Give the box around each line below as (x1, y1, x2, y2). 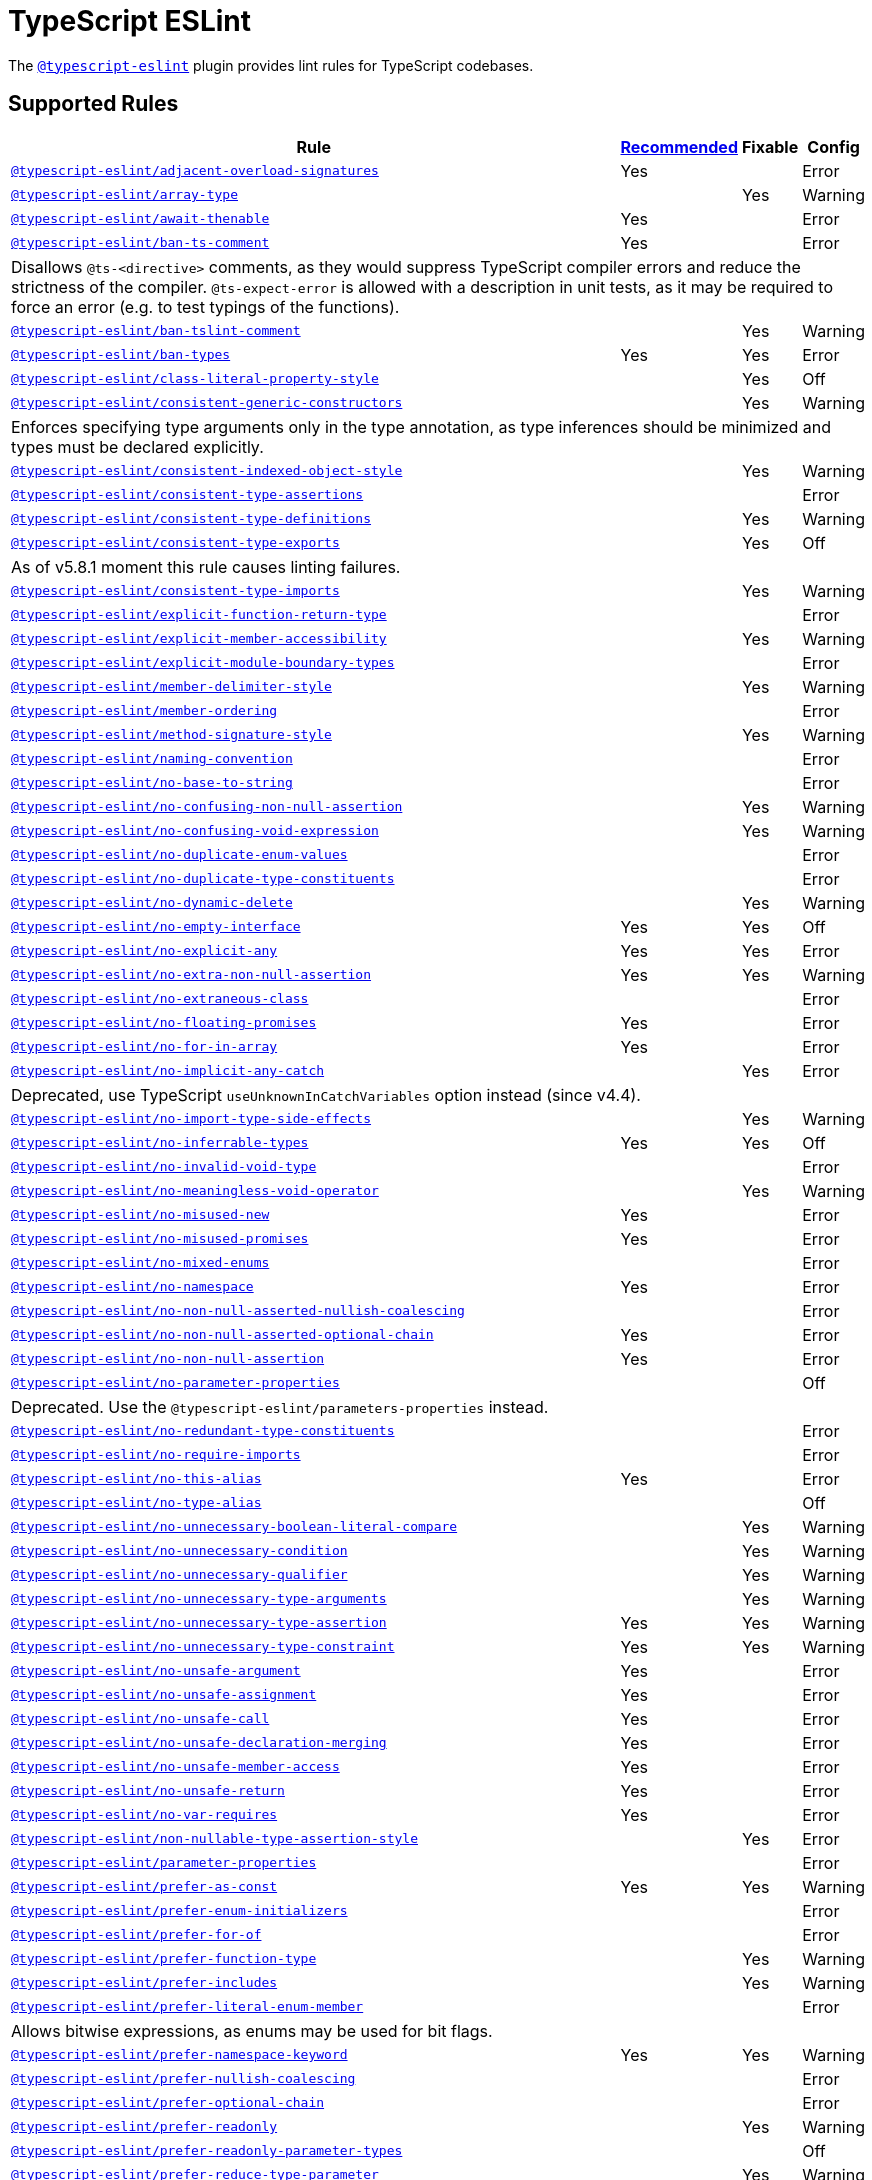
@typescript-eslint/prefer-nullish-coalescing (11, 2071, 356, 2087)
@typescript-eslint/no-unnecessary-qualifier (11, 1567, 348, 1583)
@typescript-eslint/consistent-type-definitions (11, 511, 372, 527)
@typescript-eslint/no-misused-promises (11, 1231, 309, 1247)
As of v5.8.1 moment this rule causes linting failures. (11, 556, 401, 577)
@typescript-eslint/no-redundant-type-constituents (11, 1423, 395, 1439)
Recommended (620, 136, 738, 157)
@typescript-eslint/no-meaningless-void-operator (11, 1183, 379, 1199)
